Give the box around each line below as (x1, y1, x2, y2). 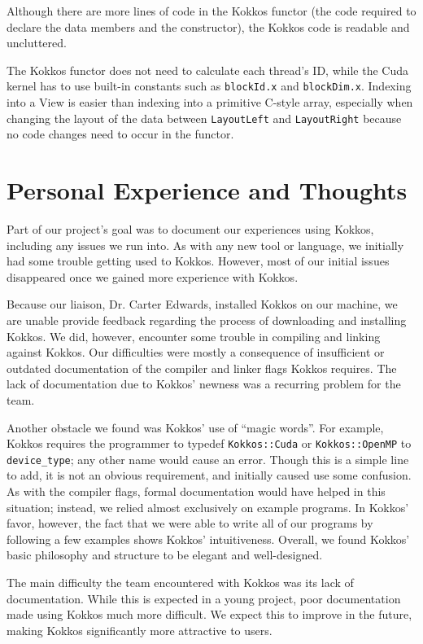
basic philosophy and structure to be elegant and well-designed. (7, 546, 323, 563)
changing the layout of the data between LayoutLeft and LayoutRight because (7, 109, 402, 126)
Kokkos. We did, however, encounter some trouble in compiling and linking (7, 327, 381, 344)
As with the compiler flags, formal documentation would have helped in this (7, 483, 386, 500)
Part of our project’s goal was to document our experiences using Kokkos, (7, 221, 374, 237)
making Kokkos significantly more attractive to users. (7, 621, 273, 638)
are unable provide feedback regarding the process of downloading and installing (7, 311, 407, 328)
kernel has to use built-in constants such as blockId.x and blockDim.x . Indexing (7, 77, 412, 94)
